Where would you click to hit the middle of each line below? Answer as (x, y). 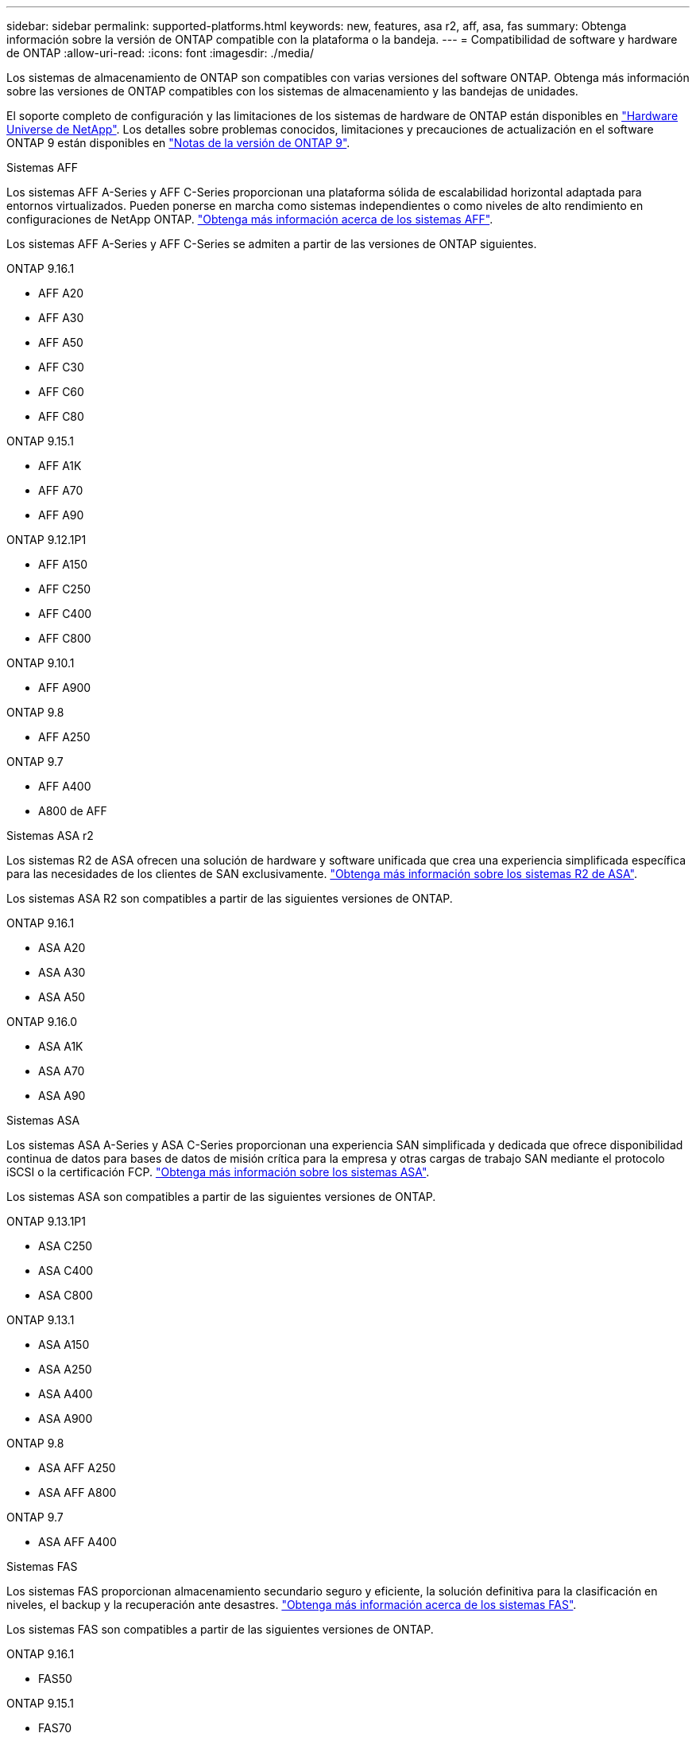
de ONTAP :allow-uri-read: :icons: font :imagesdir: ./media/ (160, 53)
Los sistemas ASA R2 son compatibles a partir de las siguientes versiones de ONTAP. (230, 898)
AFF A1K (60, 466)
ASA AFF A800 (77, 1492)
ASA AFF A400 (77, 1542)
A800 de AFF (73, 811)
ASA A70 (62, 1071)
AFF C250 (65, 589)
